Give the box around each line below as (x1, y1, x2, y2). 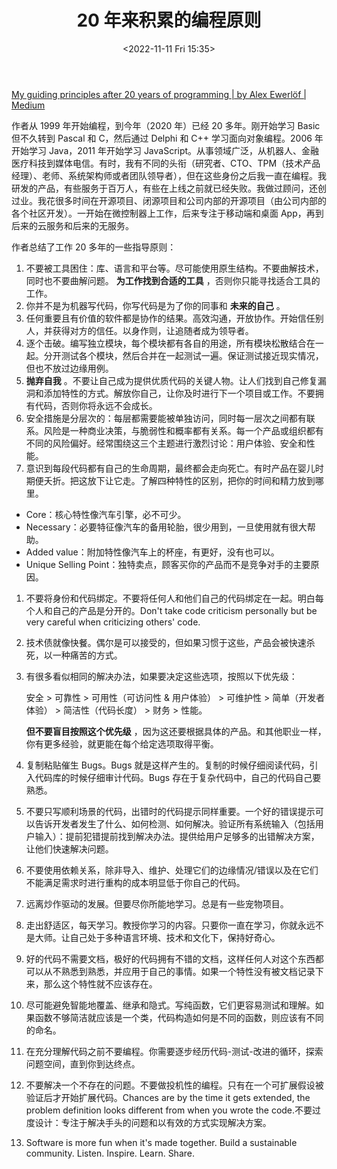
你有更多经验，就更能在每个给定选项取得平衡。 (25, 737, 219, 750)
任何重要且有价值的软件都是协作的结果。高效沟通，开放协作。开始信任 (25, 312, 316, 324)
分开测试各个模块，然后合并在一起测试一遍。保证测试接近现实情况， (43, 349, 324, 361)
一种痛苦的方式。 (52, 649, 123, 661)
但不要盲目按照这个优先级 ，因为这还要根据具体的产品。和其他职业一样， (25, 725, 327, 737)
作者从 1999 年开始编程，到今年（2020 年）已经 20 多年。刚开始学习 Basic (11, 119, 321, 131)
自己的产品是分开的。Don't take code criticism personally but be (52, 604, 318, 616)
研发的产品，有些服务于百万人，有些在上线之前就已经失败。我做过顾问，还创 (11, 182, 327, 194)
